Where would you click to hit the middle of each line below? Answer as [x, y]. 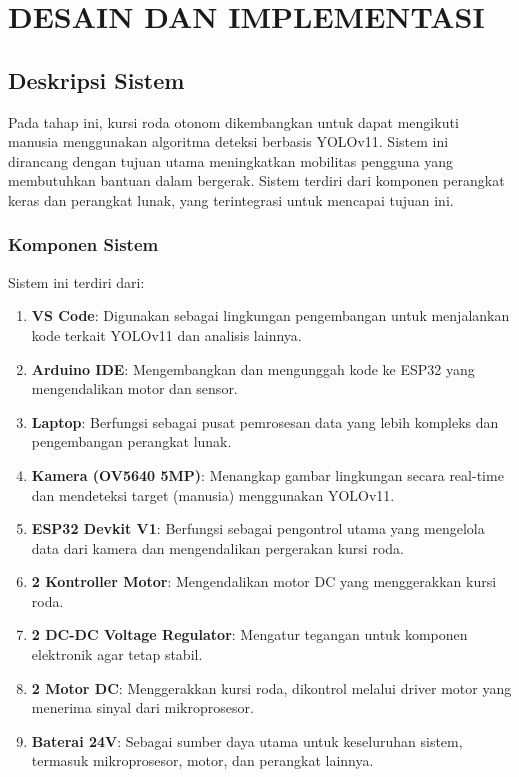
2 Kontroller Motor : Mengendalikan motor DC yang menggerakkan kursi [264, 581]
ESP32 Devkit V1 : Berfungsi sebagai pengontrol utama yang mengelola [258, 528]
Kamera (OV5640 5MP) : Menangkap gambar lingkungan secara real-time [267, 474]
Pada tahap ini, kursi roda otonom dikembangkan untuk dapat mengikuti [233, 121]
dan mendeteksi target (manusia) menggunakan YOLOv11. [213, 494]
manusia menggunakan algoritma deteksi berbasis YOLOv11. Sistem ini [228, 141]
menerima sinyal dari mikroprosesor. [142, 707]
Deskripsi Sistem [96, 79]
